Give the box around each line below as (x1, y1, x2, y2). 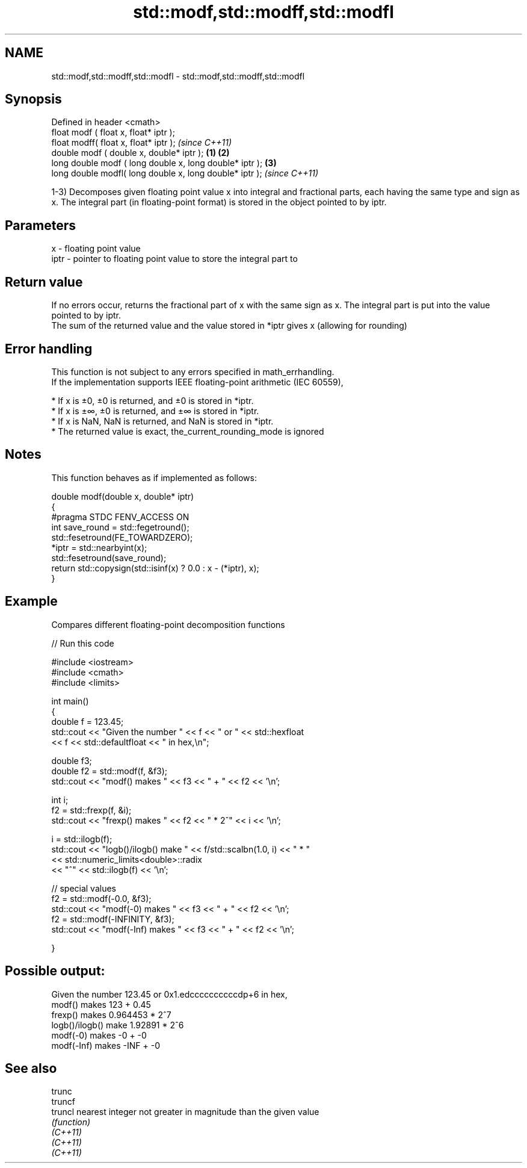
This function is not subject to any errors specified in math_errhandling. (51, 366, 334, 377)
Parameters (5, 217, 76, 233)
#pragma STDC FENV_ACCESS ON (51, 511, 190, 522)
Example (5, 594, 58, 609)
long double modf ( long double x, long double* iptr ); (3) (51, 158, 277, 169)
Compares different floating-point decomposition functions (51, 619, 285, 630)
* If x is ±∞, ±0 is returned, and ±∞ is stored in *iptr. (51, 405, 259, 416)
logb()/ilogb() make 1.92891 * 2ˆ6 (51, 1019, 184, 1030)
